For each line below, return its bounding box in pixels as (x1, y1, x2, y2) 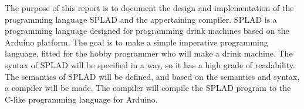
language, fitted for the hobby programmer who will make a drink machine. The (5, 47, 293, 59)
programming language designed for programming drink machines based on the (5, 24, 289, 37)
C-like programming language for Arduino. (5, 93, 158, 105)
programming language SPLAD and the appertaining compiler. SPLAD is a (5, 13, 277, 25)
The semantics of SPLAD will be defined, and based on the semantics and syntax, (5, 70, 300, 82)
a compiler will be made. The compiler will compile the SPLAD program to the (5, 82, 291, 94)
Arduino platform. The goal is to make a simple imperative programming (5, 36, 268, 48)
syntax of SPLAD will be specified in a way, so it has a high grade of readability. (5, 58, 295, 71)
